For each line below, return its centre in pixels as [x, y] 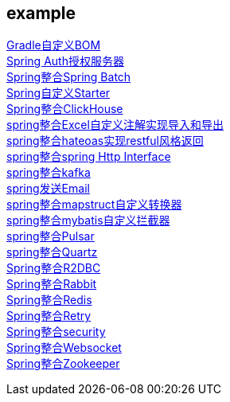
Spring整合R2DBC [54, 268]
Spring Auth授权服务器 [65, 61]
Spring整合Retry [49, 316]
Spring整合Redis [49, 300]
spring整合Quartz [52, 252]
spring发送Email [48, 189]
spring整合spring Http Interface [89, 157]
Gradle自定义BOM [54, 45]
